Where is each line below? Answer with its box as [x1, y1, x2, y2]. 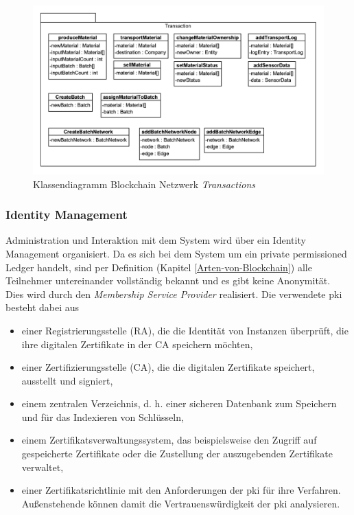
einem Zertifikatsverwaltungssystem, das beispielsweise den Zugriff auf [21, 433, 317, 447]
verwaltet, [21, 459, 64, 474]
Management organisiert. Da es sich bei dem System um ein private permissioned [5, 246, 347, 260]
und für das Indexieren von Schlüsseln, [21, 409, 184, 424]
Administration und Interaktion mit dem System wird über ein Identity [5, 233, 306, 247]
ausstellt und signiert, [21, 373, 113, 387]
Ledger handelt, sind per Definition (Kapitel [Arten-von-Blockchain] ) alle [5, 260, 312, 274]
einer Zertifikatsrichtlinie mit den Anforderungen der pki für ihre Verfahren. [21, 483, 341, 497]
